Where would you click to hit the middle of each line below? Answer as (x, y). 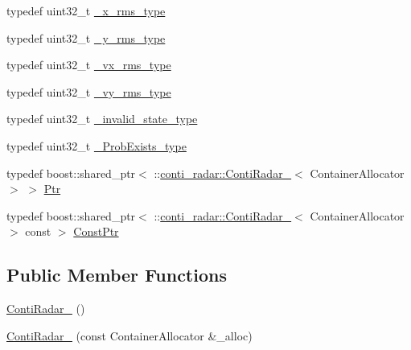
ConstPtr (96, 231)
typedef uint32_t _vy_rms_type (89, 91)
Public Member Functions (117, 275)
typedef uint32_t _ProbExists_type (97, 145)
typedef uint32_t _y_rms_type (86, 37)
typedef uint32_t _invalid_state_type (102, 119)
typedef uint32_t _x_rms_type (86, 10)
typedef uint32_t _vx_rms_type (89, 65)
